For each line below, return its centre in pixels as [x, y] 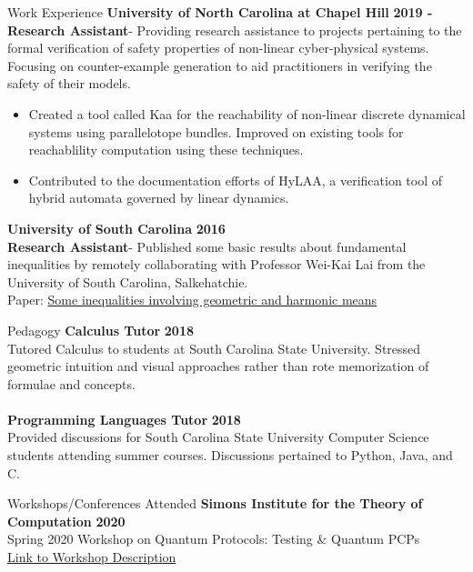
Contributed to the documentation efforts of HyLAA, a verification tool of [236, 180]
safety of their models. [69, 83]
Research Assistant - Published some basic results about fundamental [207, 246]
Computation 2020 [66, 521]
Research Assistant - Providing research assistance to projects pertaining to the [235, 30]
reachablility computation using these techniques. [166, 150]
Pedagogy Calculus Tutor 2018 [101, 330]
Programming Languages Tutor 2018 [124, 419]
